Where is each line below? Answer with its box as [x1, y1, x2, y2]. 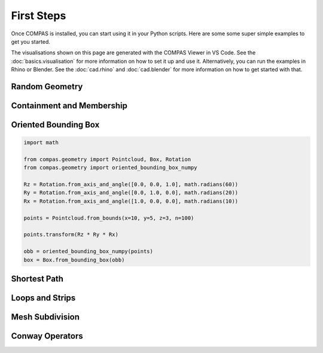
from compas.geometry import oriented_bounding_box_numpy [23, 165, 197, 171]
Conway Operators [11, 331, 83, 341]
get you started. [11, 38, 51, 45]
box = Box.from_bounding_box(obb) [23, 256, 125, 263]
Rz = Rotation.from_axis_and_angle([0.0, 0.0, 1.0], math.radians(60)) [23, 181, 239, 188]
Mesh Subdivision [11, 312, 80, 322]
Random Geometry [11, 81, 83, 92]
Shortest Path [11, 274, 64, 284]
